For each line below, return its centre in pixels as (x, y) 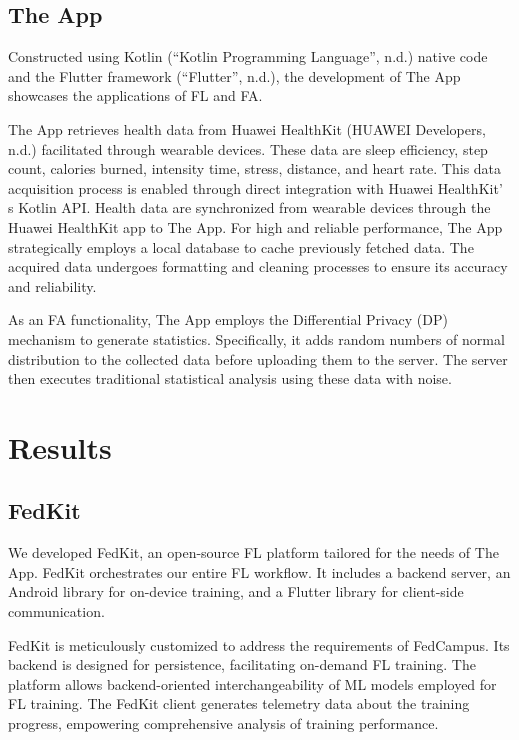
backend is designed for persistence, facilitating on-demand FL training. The (242, 664)
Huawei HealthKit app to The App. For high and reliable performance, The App (255, 226)
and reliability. (52, 285)
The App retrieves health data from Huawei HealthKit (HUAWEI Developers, (247, 128)
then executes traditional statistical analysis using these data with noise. (230, 378)
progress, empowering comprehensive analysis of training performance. (223, 723)
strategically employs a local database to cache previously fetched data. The (241, 246)
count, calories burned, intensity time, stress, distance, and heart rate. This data (255, 168)
